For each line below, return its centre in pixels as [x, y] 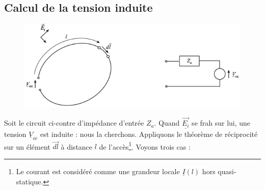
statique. [30, 181]
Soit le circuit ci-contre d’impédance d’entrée [74, 123]
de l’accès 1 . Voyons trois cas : [145, 146]
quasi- [227, 171]
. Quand [167, 123]
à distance [77, 146]
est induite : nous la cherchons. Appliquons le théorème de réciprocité [149, 134]
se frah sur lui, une [221, 123]
